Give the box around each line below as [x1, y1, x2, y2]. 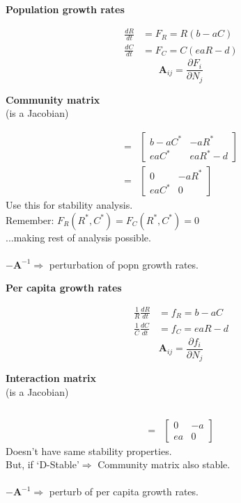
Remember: [6, 212, 54, 227]
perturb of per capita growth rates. [49, 484, 199, 499]
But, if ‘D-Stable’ [6, 457, 79, 472]
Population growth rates [6, 2, 125, 16]
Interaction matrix [6, 371, 97, 385]
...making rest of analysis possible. [6, 230, 151, 244]
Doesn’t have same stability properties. [6, 443, 172, 458]
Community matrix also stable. [98, 457, 231, 472]
